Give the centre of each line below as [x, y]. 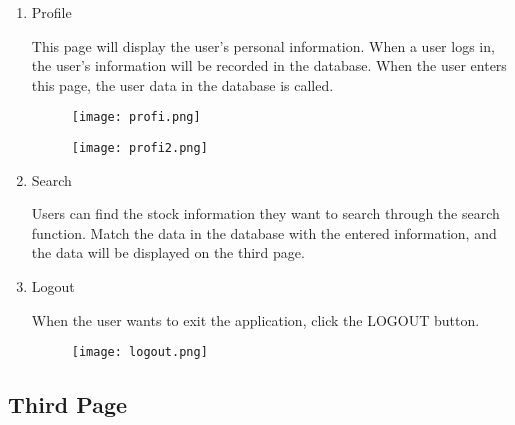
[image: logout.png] [139, 352]
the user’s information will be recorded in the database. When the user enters [269, 65]
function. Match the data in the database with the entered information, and [264, 232]
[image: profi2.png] [139, 148]
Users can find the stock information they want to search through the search [265, 213]
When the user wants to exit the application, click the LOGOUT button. [255, 319]
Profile [51, 12]
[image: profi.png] [136, 117]
